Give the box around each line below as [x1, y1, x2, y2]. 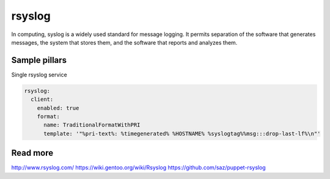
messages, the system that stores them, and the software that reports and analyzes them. [11, 38, 238, 46]
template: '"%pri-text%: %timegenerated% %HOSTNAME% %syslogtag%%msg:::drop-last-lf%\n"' [43, 130, 321, 137]
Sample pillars [11, 55, 67, 65]
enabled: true [37, 104, 79, 111]
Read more [11, 148, 54, 158]
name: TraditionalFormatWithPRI [43, 122, 141, 128]
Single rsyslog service [11, 71, 67, 78]
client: [31, 96, 54, 103]
